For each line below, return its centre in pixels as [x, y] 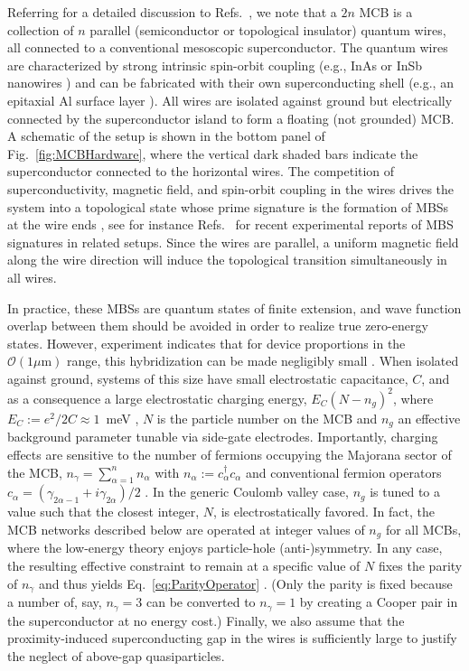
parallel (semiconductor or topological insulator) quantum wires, [268, 29]
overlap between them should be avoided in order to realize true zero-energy [218, 326]
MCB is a [386, 12]
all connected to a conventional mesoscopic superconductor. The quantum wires [228, 47]
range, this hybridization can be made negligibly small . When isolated [263, 361]
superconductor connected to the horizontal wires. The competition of [201, 171]
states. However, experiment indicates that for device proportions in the [206, 343]
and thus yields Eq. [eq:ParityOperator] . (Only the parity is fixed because [245, 583]
